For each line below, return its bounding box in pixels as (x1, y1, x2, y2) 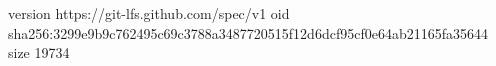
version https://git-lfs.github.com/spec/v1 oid (8, 3, 290, 23)
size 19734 (8, 42, 70, 63)
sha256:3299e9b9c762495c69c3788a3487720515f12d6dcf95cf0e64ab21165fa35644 (8, 22, 488, 43)
